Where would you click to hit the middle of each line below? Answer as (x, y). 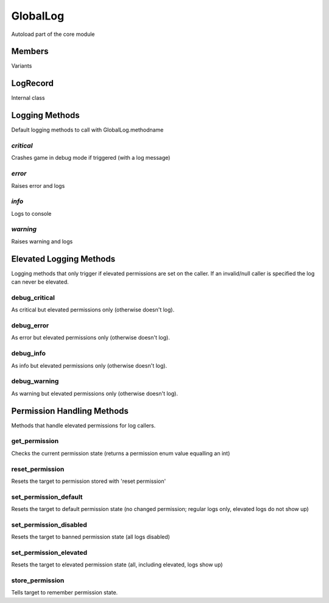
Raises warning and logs (42, 241)
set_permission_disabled (49, 524)
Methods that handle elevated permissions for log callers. (83, 425)
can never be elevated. (40, 282)
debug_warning (35, 381)
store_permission (38, 580)
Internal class (28, 98)
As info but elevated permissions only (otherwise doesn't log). (89, 365)
